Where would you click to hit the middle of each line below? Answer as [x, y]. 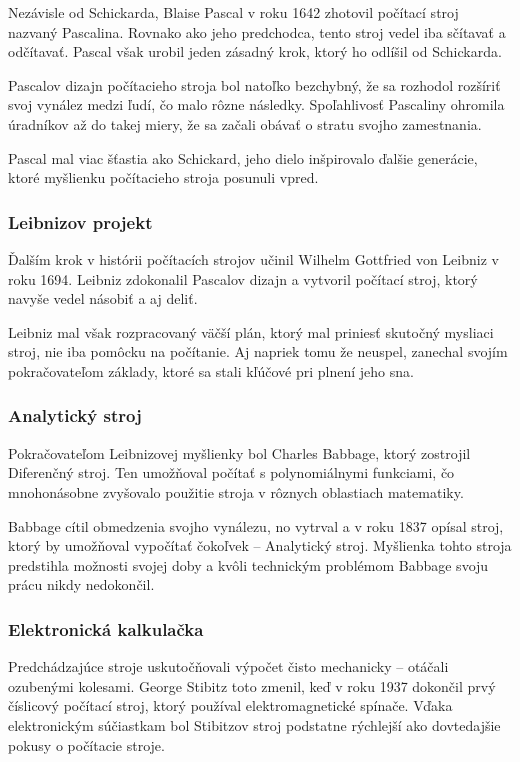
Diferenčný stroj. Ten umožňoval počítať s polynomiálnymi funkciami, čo [231, 472]
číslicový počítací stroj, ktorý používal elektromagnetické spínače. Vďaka [230, 705]
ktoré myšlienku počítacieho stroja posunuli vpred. [163, 177]
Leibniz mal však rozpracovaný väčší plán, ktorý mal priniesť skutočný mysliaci [251, 331]
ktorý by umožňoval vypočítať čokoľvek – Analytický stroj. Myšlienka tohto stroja [260, 545]
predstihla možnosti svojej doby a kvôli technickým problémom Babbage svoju [248, 564]
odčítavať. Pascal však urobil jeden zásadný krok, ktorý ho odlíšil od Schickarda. [255, 51]
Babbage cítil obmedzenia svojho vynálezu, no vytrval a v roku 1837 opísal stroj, [256, 525]
